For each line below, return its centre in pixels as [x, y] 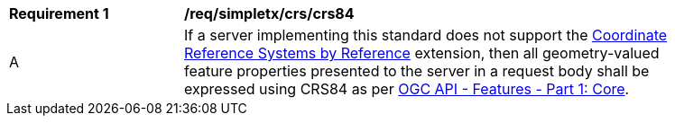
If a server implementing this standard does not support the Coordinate [426, 35]
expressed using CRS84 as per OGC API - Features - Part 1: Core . [407, 89]
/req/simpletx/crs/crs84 [269, 13]
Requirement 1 [59, 13]
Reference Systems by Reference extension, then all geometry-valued [422, 53]
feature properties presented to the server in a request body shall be [417, 71]
